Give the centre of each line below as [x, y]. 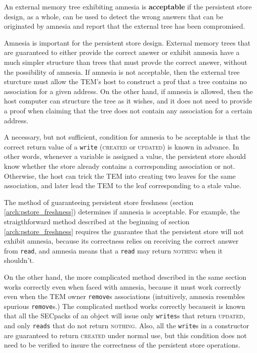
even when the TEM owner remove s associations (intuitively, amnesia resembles [125, 296]
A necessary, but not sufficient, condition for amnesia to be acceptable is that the [127, 137]
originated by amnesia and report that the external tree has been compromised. [125, 26]
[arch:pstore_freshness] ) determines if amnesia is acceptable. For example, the [122, 212]
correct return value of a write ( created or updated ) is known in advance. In [122, 146]
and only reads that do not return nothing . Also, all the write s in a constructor [127, 326]
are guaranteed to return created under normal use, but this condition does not [126, 335]
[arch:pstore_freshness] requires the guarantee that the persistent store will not [124, 231]
